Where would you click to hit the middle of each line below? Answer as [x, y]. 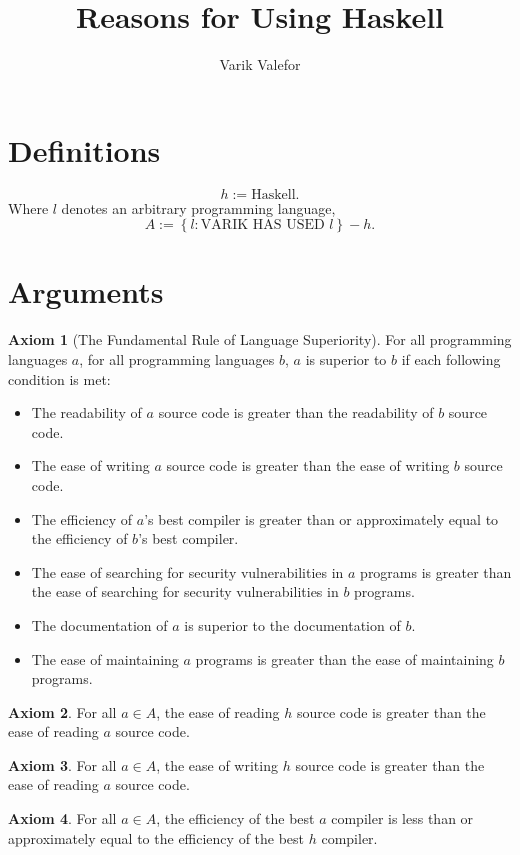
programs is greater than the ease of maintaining [344, 658]
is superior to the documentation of [292, 624]
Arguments [86, 291]
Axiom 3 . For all [62, 764]
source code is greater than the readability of [296, 412]
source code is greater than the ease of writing [308, 465]
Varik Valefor [260, 64]
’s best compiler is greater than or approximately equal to [321, 518]
